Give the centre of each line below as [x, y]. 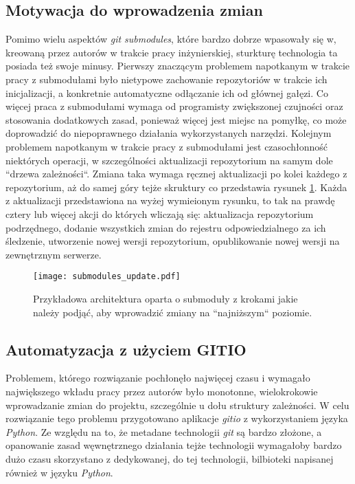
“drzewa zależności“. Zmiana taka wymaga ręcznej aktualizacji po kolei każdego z [176, 174]
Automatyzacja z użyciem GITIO [126, 349]
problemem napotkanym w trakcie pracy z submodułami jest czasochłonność [167, 146]
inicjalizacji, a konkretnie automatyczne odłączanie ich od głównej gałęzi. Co [167, 92]
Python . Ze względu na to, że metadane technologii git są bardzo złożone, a [164, 431]
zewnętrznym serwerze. [54, 254]
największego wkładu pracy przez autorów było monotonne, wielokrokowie [162, 391]
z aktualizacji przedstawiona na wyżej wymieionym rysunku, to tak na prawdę [170, 200]
